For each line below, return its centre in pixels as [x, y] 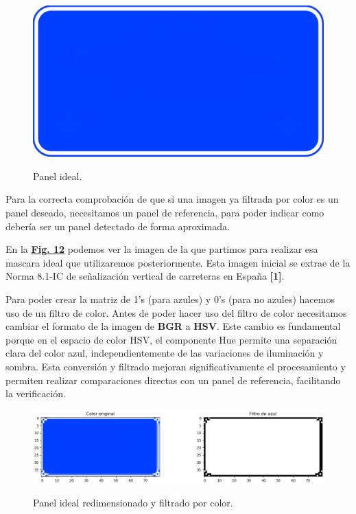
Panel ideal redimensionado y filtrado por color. [133, 502]
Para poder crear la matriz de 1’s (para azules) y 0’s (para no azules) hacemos [170, 299]
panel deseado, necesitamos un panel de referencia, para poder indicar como [165, 213]
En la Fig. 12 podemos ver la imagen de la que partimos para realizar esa [162, 249]
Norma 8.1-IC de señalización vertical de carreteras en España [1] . [145, 276]
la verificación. [36, 393]
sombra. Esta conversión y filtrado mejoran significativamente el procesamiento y [176, 366]
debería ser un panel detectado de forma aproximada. [118, 226]
